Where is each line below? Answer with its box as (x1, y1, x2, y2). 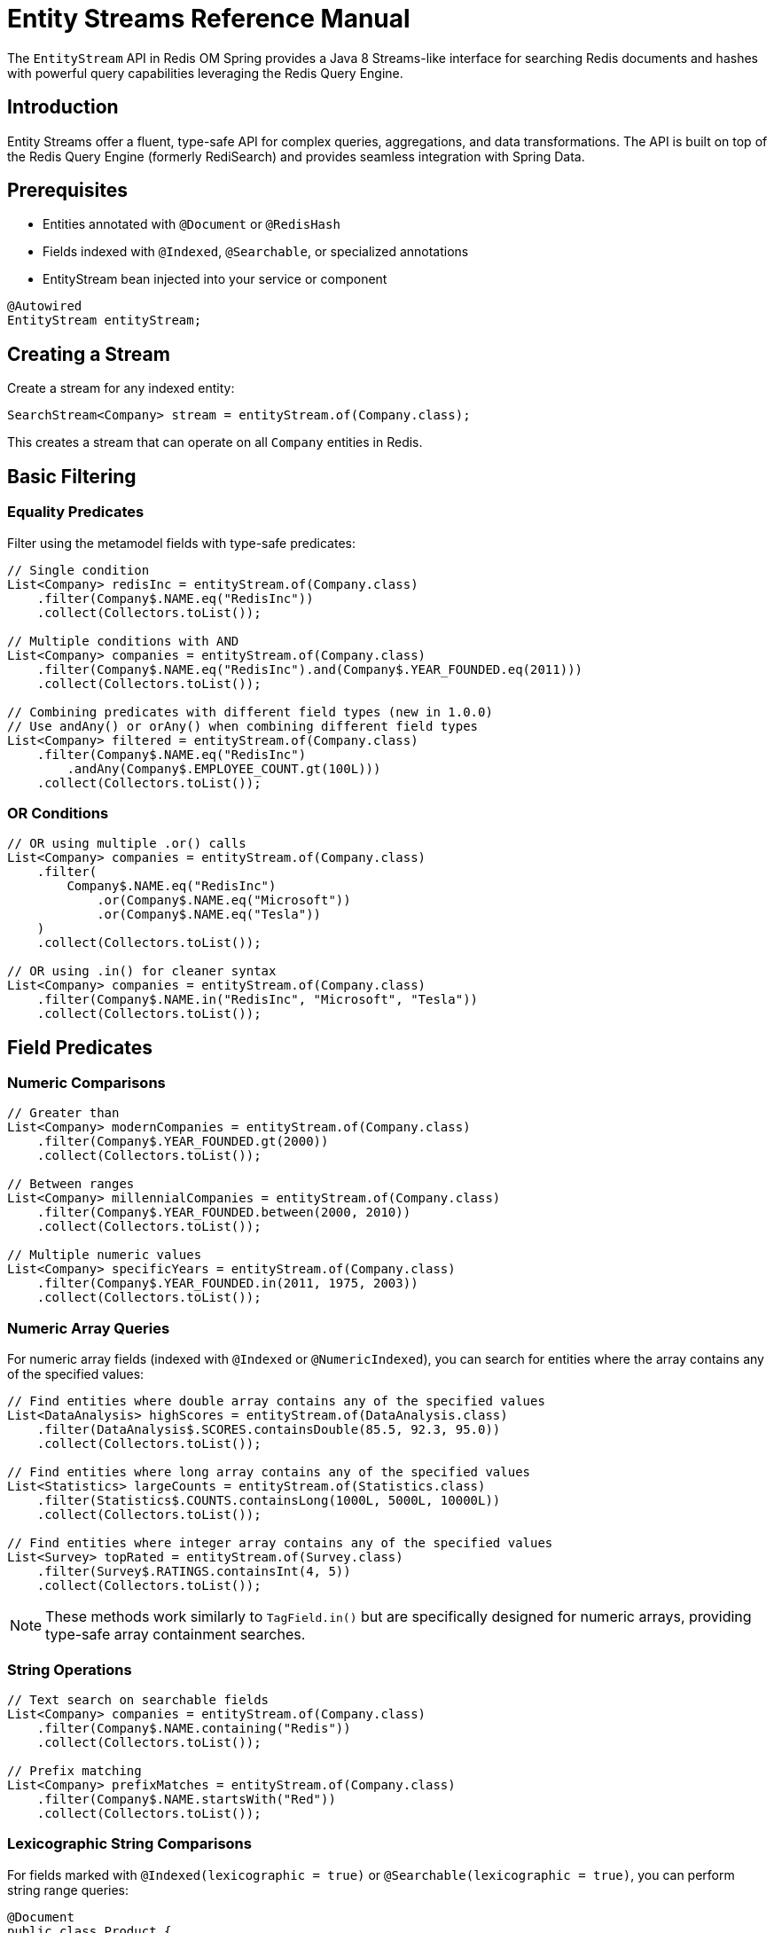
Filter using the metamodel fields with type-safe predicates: (7, 535, 356, 551)
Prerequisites (7, 179, 128, 202)
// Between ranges (7, 1177, 135, 1192)
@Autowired (7, 299, 82, 314)
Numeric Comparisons (7, 1074, 166, 1092)
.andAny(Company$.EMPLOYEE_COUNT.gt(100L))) (66, 761, 381, 776)
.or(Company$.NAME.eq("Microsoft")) (97, 893, 351, 908)
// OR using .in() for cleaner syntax (7, 964, 277, 979)
